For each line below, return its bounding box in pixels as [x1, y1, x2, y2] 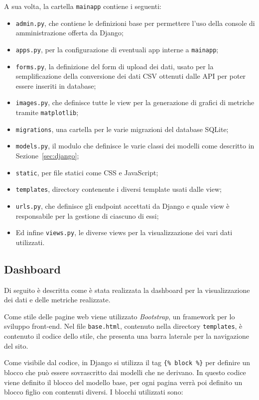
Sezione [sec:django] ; [15, 150, 79, 161]
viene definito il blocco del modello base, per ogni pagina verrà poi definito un [4, 377, 243, 387]
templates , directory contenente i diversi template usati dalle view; [15, 184, 222, 194]
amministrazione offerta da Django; [15, 27, 124, 38]
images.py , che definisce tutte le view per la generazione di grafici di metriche [15, 97, 255, 108]
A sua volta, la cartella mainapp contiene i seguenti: [4, 1, 161, 11]
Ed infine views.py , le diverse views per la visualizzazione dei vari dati [15, 227, 233, 238]
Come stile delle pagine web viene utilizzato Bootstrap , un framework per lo [4, 311, 235, 321]
